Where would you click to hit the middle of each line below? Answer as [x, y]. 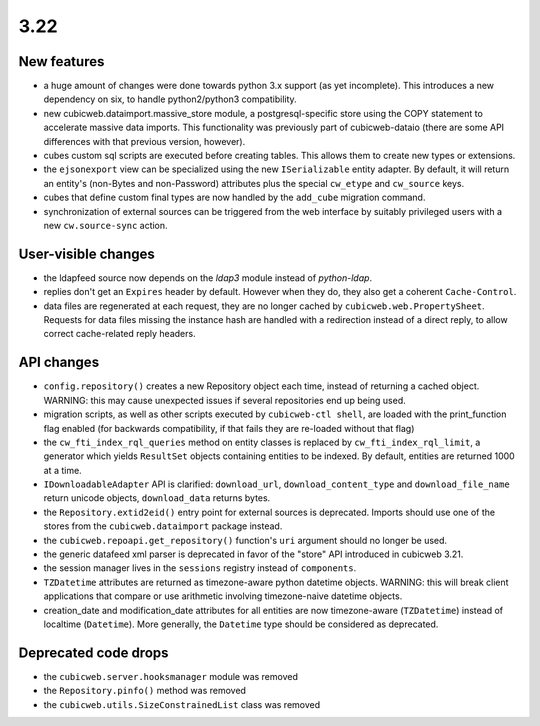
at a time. [62, 470]
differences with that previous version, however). [144, 141]
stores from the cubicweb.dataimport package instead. [163, 526]
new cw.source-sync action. [106, 225]
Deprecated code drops [93, 652]
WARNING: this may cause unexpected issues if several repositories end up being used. [224, 400]
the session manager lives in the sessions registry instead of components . [200, 568]
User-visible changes [86, 253]
